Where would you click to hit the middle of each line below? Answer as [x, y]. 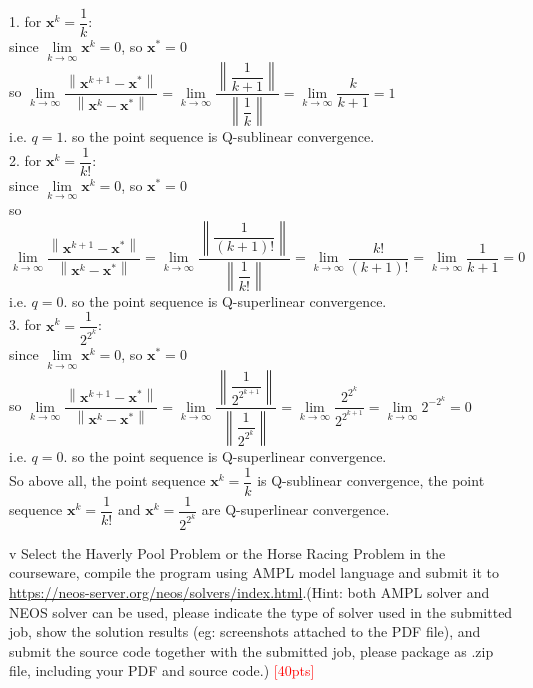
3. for [25, 324]
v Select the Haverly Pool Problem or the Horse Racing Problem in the [227, 552]
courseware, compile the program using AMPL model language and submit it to [254, 572]
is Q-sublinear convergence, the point [371, 480]
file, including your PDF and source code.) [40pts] [162, 670]
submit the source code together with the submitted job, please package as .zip [251, 650]
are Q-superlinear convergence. [295, 509]
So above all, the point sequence [107, 480]
